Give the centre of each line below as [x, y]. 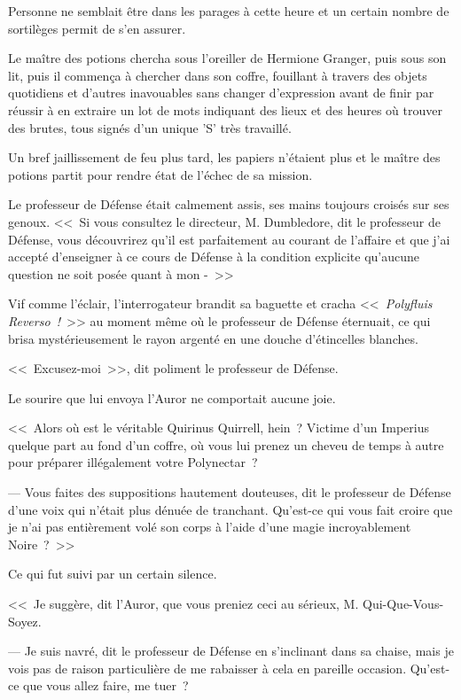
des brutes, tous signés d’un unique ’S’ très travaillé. [150, 127]
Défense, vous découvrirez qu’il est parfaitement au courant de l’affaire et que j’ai [229, 239]
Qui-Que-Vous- [403, 604]
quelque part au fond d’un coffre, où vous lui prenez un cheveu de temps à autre [226, 444]
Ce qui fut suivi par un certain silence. [113, 574]
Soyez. [25, 621]
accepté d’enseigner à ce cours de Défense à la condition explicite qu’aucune [214, 257]
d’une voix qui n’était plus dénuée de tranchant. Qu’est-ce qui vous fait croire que [230, 509]
